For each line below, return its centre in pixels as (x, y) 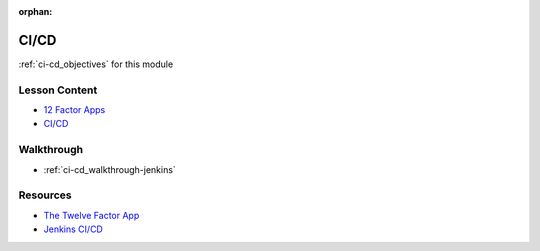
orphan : (35, 11)
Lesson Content (58, 90)
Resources (45, 195)
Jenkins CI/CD (73, 229)
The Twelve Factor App (91, 215)
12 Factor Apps (74, 110)
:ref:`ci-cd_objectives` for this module (96, 64)
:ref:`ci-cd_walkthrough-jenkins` (110, 169)
